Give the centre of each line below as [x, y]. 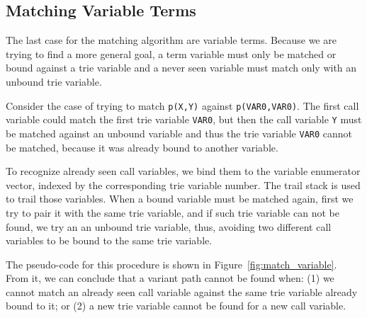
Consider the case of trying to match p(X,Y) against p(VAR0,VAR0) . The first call [182, 105]
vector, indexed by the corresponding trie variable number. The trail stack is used [183, 184]
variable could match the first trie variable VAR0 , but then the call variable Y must [184, 119]
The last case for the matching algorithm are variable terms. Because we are [171, 40]
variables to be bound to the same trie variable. [109, 240]
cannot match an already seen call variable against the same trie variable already [182, 291]
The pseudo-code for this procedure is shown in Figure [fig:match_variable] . [171, 264]
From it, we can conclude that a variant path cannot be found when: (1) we [170, 278]
